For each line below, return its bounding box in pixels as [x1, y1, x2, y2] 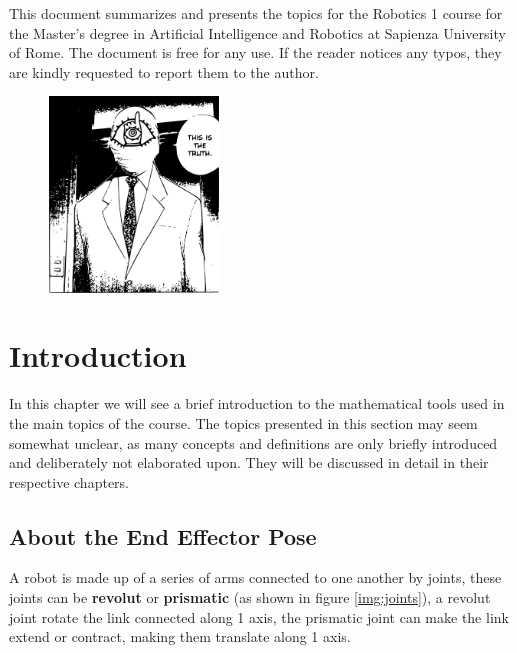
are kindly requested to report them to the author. [9, 61, 319, 82]
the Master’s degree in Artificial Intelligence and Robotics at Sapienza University [9, 22, 506, 43]
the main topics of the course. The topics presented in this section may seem [9, 412, 478, 433]
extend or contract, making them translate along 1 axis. [9, 626, 351, 647]
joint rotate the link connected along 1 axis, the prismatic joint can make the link [9, 606, 509, 627]
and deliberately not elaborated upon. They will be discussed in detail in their [9, 452, 489, 473]
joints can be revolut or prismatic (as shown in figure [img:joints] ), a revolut [9, 587, 491, 608]
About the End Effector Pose [9, 520, 317, 551]
